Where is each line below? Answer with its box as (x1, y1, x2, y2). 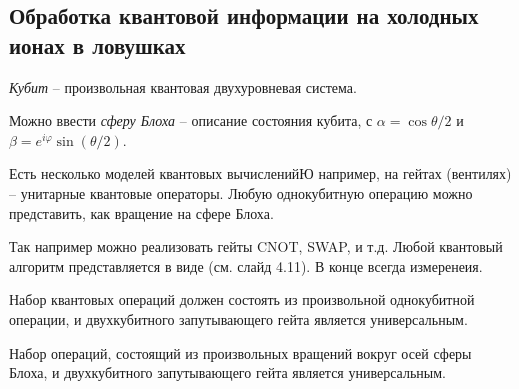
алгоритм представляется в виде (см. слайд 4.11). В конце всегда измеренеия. (9, 255, 483, 276)
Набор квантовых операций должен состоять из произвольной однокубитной (9, 289, 475, 310)
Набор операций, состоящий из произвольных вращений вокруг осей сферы (9, 342, 472, 363)
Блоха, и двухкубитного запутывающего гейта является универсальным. (9, 362, 446, 383)
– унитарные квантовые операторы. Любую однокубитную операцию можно (9, 182, 473, 203)
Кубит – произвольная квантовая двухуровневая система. (9, 76, 357, 97)
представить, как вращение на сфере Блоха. (9, 202, 274, 223)
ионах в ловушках (9, 29, 186, 60)
